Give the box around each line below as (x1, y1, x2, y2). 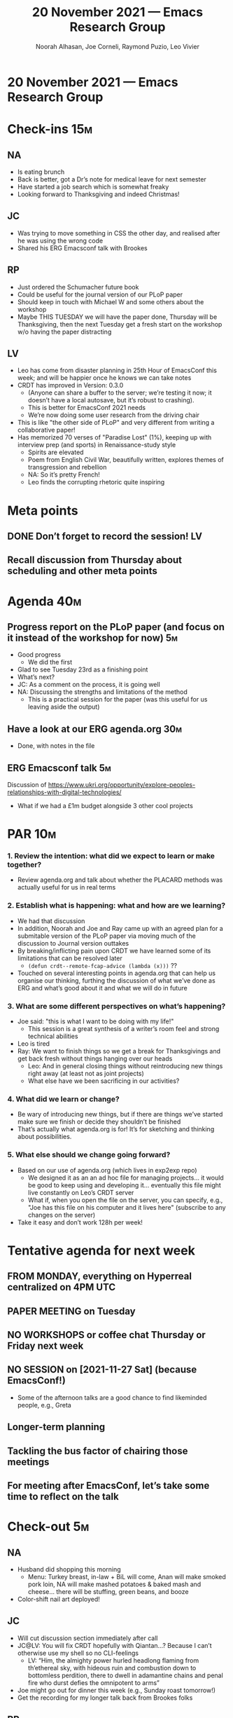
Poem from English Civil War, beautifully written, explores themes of (27, 456, 224, 464)
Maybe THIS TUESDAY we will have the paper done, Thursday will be (17, 313, 218, 321)
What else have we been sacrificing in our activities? (27, 1077, 180, 1085)
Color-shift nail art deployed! (17, 1595, 100, 1603)
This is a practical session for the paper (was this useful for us (27, 695, 208, 704)
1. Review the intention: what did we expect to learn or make (7, 851, 216, 861)
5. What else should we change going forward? (7, 1150, 171, 1160)
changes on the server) (27, 1211, 96, 1219)
